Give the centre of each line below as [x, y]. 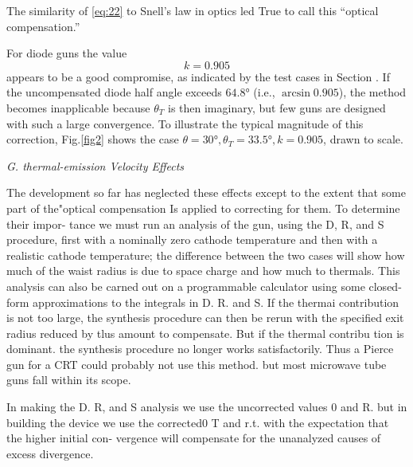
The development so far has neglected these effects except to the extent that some [206, 192]
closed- [385, 286]
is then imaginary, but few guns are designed [277, 107]
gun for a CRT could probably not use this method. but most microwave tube [197, 364]
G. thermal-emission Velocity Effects [95, 165]
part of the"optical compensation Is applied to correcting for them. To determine [203, 208]
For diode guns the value [67, 53]
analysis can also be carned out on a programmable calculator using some [186, 286]
